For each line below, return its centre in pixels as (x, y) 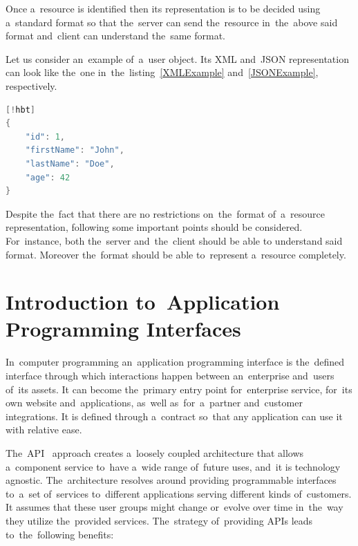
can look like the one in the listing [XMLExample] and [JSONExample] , (162, 72)
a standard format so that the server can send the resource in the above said (172, 22)
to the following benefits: (60, 534)
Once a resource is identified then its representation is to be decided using (163, 8)
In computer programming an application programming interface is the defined (175, 362)
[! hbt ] (20, 110)
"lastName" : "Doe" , (70, 163)
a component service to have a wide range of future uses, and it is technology (173, 466)
